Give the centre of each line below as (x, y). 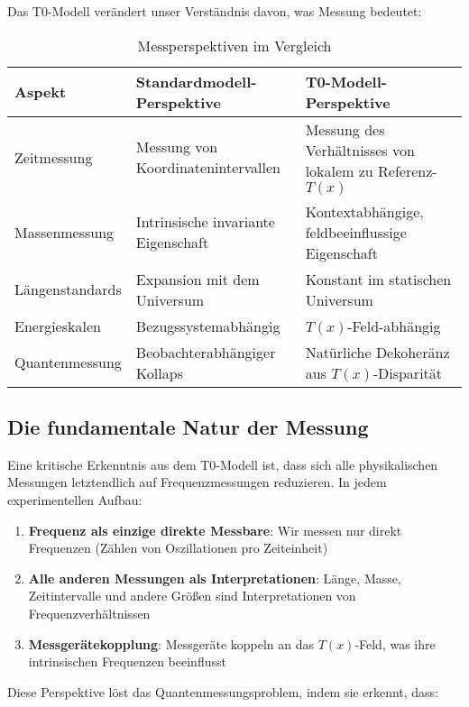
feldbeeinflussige (356, 232)
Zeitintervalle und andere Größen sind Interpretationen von (192, 596)
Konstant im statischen (378, 279)
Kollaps (159, 372)
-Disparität (408, 372)
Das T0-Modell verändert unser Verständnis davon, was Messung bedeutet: (215, 11)
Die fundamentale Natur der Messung (188, 426)
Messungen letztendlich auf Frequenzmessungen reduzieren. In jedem (197, 482)
